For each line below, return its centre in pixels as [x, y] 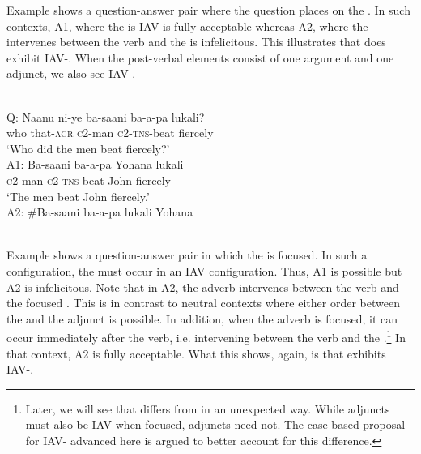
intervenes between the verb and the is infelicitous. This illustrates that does [196, 42]
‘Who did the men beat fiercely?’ [88, 148]
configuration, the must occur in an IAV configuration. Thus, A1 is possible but [204, 270]
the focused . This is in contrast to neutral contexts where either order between [203, 303]
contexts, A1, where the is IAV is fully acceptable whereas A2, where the [187, 26]
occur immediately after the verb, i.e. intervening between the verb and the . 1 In [206, 336]
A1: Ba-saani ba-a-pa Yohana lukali [95, 164]
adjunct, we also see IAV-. [71, 73]
